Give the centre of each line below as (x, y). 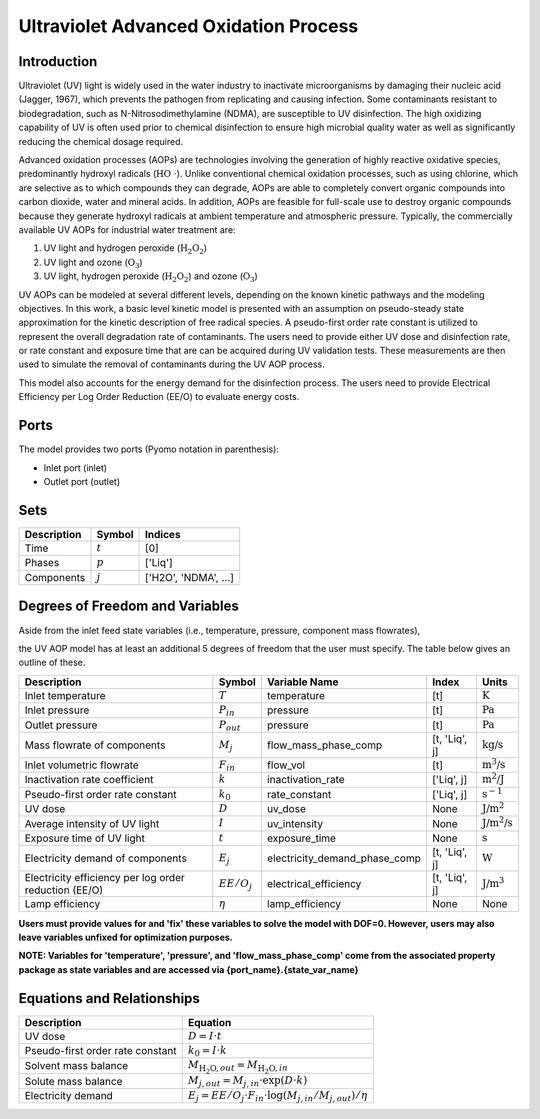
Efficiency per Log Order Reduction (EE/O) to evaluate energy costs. (159, 397)
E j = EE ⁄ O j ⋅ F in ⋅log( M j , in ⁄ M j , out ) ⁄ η (277, 1096)
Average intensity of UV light (92, 823)
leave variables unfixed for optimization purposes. (126, 937)
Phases (42, 563)
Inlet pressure (57, 710)
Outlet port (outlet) (82, 481)
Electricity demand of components (105, 858)
